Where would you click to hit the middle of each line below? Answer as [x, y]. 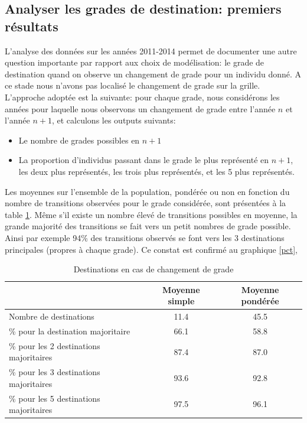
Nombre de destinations [52, 316]
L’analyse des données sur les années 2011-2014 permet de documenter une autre [151, 51]
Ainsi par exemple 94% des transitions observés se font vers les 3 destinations [145, 237]
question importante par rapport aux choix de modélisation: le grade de [135, 62]
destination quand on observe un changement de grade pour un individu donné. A [153, 74]
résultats [32, 26]
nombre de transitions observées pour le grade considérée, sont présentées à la [146, 203]
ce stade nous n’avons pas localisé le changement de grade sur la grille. [133, 85]
